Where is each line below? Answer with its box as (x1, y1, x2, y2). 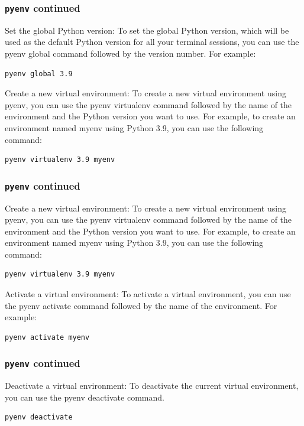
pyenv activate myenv (5, 333, 90, 342)
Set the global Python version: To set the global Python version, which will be (5, 24, 289, 36)
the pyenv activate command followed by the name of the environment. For (5, 299, 277, 311)
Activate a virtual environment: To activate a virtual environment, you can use (5, 288, 291, 300)
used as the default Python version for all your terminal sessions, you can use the (5, 35, 299, 48)
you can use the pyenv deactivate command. (5, 391, 164, 403)
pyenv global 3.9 (5, 69, 73, 78)
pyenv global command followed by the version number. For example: (5, 47, 256, 59)
